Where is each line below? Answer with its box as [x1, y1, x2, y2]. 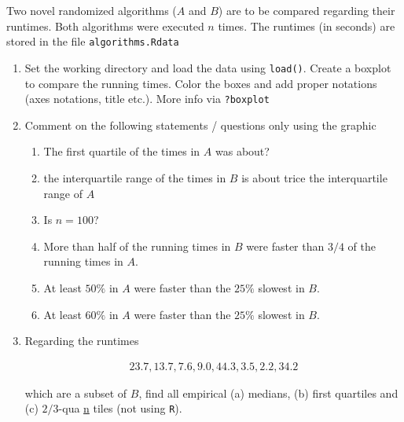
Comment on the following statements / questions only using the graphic [24, 116, 376, 133]
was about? [215, 143, 270, 160]
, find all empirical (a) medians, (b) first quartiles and [138, 384, 398, 401]
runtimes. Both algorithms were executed [6, 17, 204, 34]
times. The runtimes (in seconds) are [218, 17, 395, 34]
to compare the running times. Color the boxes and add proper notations [24, 75, 377, 91]
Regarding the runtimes [24, 332, 139, 349]
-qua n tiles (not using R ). [58, 400, 182, 416]
